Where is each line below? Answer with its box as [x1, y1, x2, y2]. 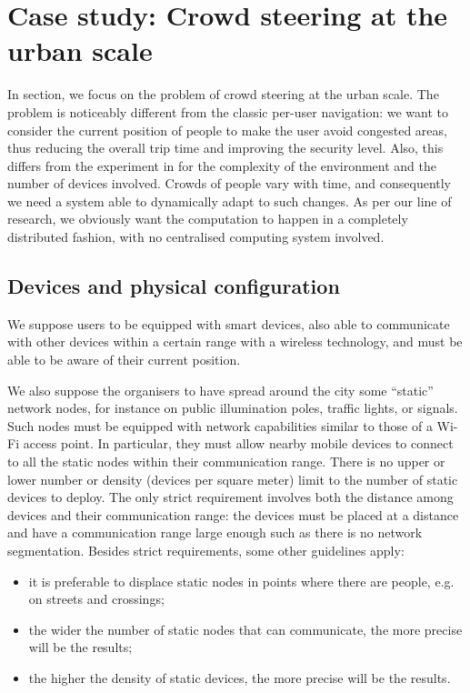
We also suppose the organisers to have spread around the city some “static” [7, 380, 434, 399]
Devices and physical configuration [7, 272, 340, 300]
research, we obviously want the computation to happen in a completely [7, 209, 408, 228]
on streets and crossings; [28, 589, 165, 608]
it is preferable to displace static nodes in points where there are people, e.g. [28, 571, 455, 590]
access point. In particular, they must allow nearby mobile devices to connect [23, 434, 454, 453]
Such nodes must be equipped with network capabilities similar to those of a [7, 416, 433, 435]
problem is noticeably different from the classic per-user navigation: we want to [7, 102, 449, 121]
